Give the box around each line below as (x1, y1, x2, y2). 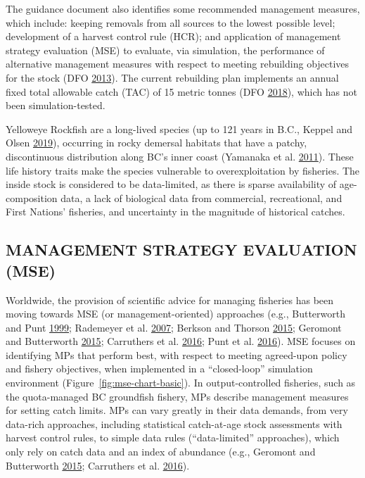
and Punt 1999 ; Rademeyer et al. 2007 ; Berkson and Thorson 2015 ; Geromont (6, 320, 342, 334)
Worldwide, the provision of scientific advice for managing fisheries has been (6, 292, 334, 307)
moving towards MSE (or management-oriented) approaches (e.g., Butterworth (6, 306, 345, 321)
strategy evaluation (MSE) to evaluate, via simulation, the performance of (6, 42, 325, 57)
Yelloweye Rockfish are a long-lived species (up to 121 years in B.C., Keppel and (6, 121, 353, 136)
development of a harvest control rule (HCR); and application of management (6, 29, 341, 44)
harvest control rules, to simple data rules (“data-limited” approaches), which (6, 430, 340, 445)
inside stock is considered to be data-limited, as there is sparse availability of (6, 177, 337, 191)
